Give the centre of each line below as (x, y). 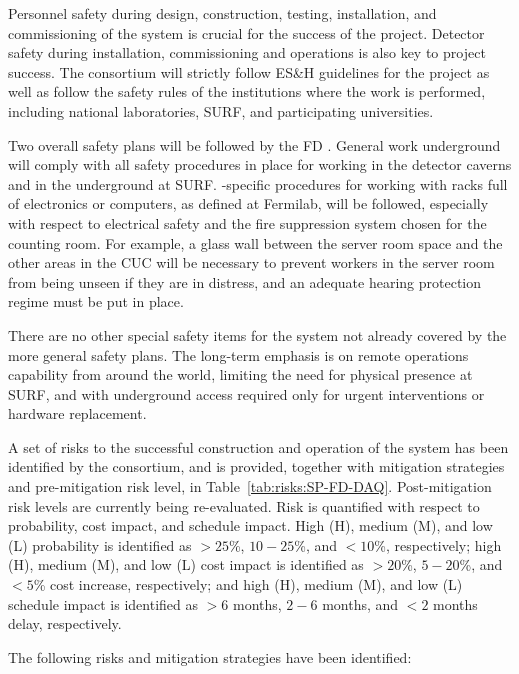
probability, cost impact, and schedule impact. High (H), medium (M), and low (250, 525)
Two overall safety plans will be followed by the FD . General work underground (254, 144)
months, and (360, 603)
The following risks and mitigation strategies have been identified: (210, 656)
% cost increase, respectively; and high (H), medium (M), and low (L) (248, 584)
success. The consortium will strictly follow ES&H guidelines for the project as (249, 71)
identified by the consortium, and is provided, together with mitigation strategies (256, 466)
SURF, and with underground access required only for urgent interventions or (246, 393)
